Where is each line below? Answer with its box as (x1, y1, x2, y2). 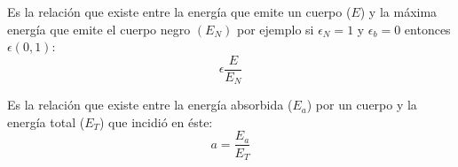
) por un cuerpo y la (306, 95, 417, 114)
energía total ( (7, 112, 85, 131)
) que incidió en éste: (99, 112, 213, 131)
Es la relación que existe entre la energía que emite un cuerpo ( (7, 3, 351, 20)
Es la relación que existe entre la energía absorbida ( (7, 95, 293, 114)
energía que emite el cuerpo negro (7, 19, 191, 38)
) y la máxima (359, 3, 438, 20)
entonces (404, 19, 451, 38)
